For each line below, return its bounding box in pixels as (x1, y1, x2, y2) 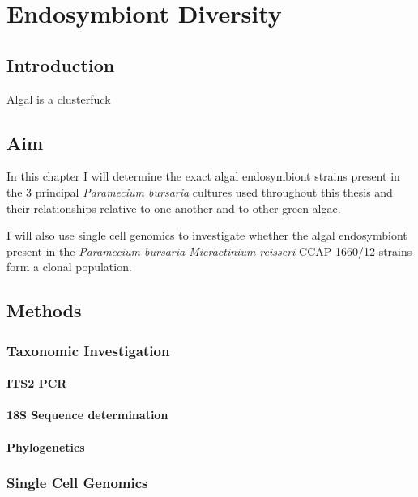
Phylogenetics (6, 438, 85, 455)
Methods (6, 298, 82, 323)
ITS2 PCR (6, 375, 67, 392)
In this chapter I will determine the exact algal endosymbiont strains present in (6, 168, 400, 185)
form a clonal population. (6, 258, 132, 275)
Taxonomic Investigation (6, 340, 170, 360)
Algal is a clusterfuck (6, 90, 111, 107)
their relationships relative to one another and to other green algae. (6, 199, 341, 216)
